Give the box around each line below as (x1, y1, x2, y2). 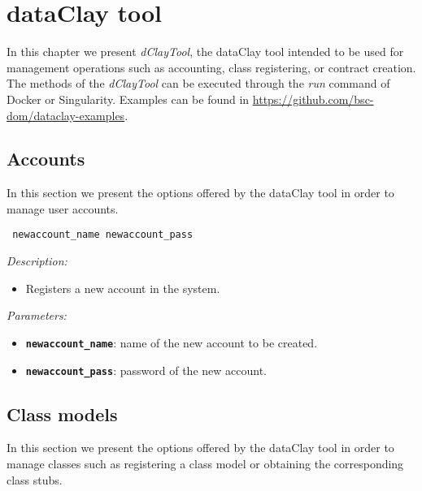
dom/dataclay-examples (7, 106, 125, 123)
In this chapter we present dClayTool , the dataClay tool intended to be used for (7, 43, 404, 60)
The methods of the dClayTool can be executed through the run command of (7, 75, 390, 92)
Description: (7, 252, 67, 269)
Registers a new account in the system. (25, 279, 220, 296)
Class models (7, 401, 118, 426)
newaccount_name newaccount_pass (12, 229, 194, 241)
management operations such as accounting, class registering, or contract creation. (7, 58, 416, 75)
